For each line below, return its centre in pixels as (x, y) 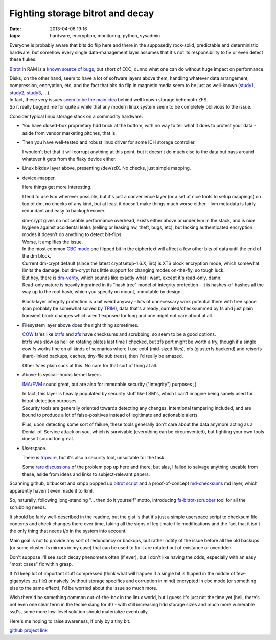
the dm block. (37, 256)
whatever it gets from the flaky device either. (69, 159)
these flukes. (23, 59)
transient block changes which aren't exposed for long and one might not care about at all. (118, 315)
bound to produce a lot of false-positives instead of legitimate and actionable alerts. (111, 415)
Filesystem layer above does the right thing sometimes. (80, 325)
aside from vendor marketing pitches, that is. (70, 133)
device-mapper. (39, 178)
